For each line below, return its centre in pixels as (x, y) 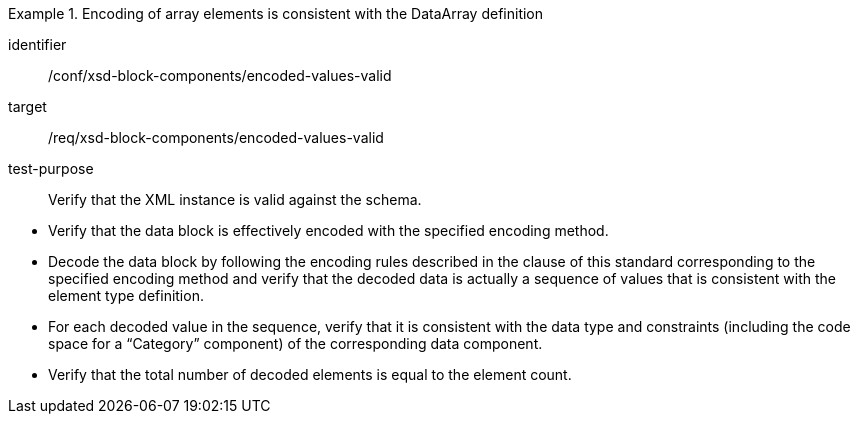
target (27, 106)
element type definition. (126, 295)
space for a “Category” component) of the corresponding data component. (295, 343)
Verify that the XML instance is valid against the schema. (235, 199)
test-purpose (51, 168)
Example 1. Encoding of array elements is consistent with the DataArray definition (276, 13)
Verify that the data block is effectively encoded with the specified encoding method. (328, 230)
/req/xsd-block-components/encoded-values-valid (216, 137)
